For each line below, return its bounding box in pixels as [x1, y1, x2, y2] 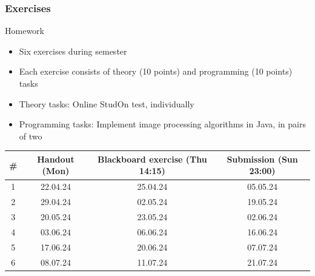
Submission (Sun [227, 152, 298, 165]
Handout [37, 152, 75, 165]
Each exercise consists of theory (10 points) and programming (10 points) [19, 65, 293, 78]
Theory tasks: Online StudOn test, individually [19, 97, 194, 110]
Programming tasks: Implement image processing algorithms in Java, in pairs [19, 118, 306, 130]
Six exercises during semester [19, 44, 127, 57]
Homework [5, 24, 44, 37]
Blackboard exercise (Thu [98, 152, 207, 165]
